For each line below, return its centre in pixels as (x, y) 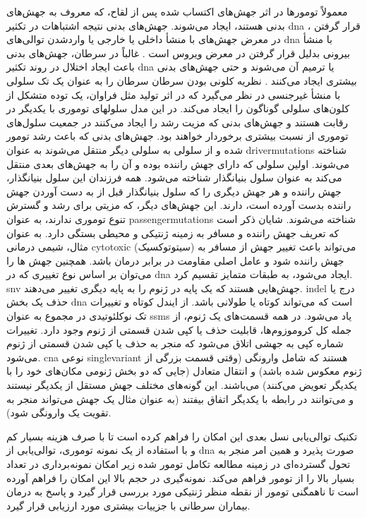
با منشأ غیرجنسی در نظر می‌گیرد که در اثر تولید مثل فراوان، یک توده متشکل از (174, 94)
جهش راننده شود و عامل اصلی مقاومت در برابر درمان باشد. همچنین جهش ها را (175, 260)
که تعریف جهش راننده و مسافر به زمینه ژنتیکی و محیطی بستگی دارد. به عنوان (173, 233)
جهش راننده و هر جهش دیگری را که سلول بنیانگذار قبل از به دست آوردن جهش (174, 191)
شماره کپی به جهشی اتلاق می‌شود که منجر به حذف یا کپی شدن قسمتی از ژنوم (175, 343)
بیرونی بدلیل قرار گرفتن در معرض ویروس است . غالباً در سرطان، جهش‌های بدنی (178, 53)
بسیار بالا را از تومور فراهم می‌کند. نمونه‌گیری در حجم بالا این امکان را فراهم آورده (181, 477)
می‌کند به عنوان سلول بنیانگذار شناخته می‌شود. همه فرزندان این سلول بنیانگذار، (174, 177)
